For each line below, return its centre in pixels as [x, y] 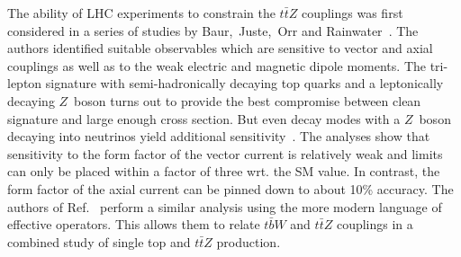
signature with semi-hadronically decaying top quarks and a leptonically [244, 83]
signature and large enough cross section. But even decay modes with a [204, 118]
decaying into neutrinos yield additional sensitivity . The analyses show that [219, 136]
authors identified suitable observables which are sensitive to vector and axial [220, 48]
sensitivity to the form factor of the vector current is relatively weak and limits [225, 153]
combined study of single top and [99, 241]
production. [249, 241]
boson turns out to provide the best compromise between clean [248, 100]
